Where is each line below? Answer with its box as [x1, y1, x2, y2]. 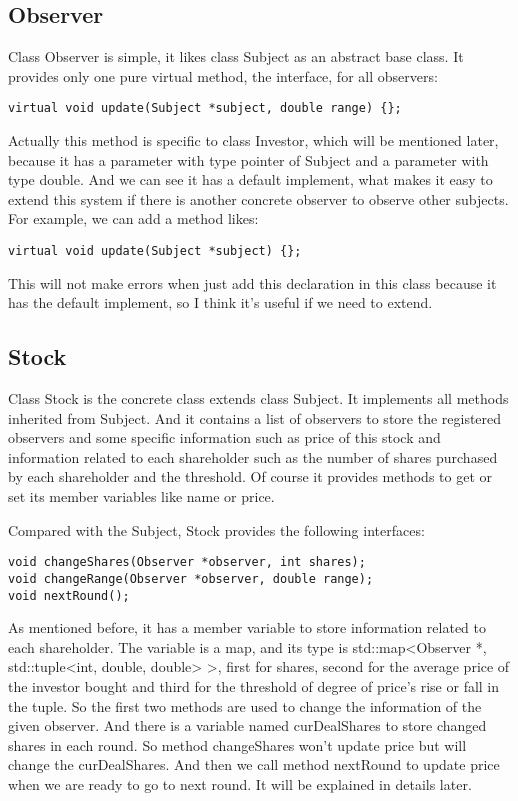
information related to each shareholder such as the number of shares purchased [8, 446, 498, 467]
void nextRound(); [8, 588, 130, 603]
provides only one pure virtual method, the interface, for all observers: [8, 65, 438, 86]
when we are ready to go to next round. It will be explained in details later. [8, 773, 472, 794]
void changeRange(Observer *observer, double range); [8, 571, 374, 586]
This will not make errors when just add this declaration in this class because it [8, 272, 497, 293]
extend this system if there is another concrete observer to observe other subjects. [8, 188, 509, 209]
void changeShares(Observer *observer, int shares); [8, 555, 366, 570]
